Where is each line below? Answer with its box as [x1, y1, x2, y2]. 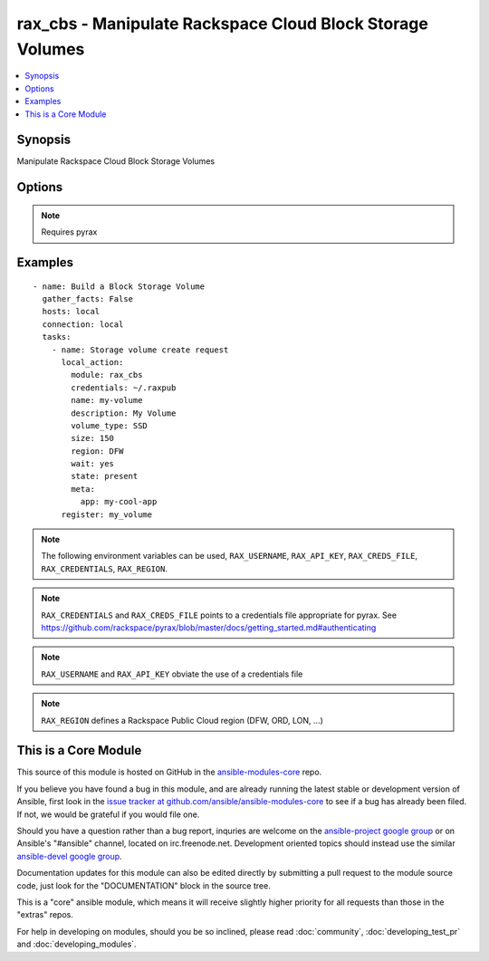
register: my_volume [61, 509, 153, 520]
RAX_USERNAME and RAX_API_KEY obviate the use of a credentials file [41, 668, 303, 679]
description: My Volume [71, 408, 177, 418]
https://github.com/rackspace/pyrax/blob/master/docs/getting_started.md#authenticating [41, 622, 377, 633]
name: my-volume [71, 395, 143, 406]
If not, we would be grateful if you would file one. [16, 809, 200, 820]
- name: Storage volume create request [51, 344, 229, 355]
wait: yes [71, 458, 115, 469]
